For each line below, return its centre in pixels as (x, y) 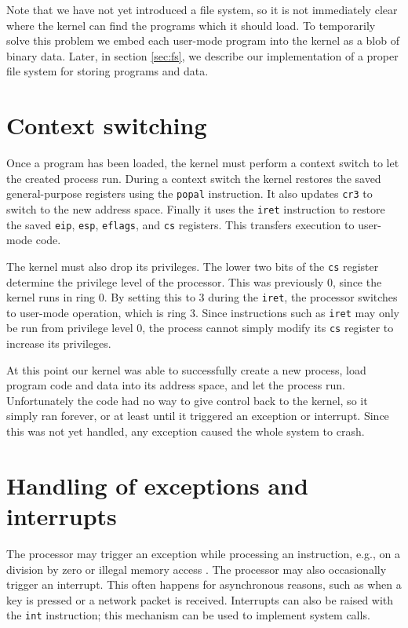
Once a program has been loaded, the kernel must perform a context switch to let (203, 163)
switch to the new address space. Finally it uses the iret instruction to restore (196, 208)
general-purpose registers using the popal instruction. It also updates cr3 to (189, 194)
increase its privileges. (59, 343)
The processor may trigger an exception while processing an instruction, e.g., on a (203, 553)
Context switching (107, 125)
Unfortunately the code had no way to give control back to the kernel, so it (187, 400)
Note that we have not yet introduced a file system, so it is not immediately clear (202, 9)
